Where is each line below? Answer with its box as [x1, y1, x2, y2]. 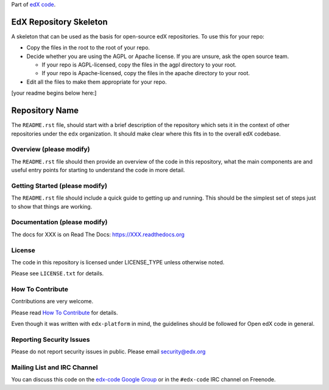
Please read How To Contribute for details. [11, 309, 118, 316]
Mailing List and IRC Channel [11, 363, 98, 372]
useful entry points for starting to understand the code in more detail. [11, 167, 185, 174]
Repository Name [11, 106, 79, 116]
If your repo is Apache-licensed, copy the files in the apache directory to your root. [41, 70, 250, 77]
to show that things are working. [11, 203, 93, 210]
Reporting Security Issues [11, 335, 90, 344]
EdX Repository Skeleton [11, 16, 108, 27]
